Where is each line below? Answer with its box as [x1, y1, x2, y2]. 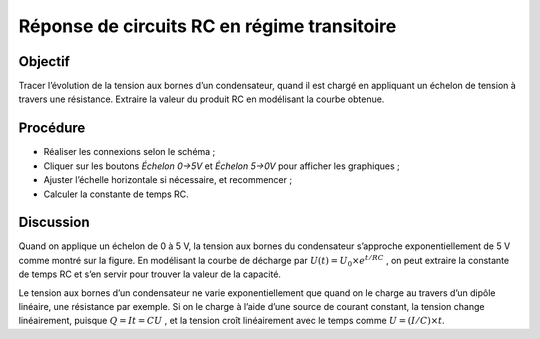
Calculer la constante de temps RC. [43, 188, 189, 200]
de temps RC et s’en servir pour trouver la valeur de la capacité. [18, 268, 282, 280]
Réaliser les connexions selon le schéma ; [43, 146, 216, 158]
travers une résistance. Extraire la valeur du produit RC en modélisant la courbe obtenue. [18, 93, 385, 105]
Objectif [18, 53, 70, 70]
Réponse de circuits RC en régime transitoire [18, 15, 397, 37]
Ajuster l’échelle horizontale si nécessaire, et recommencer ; [43, 174, 293, 186]
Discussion [18, 214, 90, 231]
